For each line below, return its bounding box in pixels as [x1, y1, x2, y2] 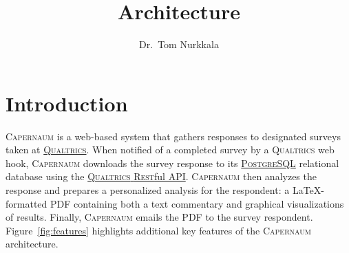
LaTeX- [292, 183, 324, 197]
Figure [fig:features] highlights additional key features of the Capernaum [6, 223, 311, 237]
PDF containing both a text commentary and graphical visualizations [50, 196, 344, 210]
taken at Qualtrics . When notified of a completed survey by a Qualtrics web [6, 142, 335, 157]
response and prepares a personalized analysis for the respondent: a [6, 183, 290, 197]
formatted [6, 196, 47, 210]
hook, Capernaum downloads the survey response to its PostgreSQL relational [6, 155, 339, 170]
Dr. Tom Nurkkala [139, 37, 219, 52]
